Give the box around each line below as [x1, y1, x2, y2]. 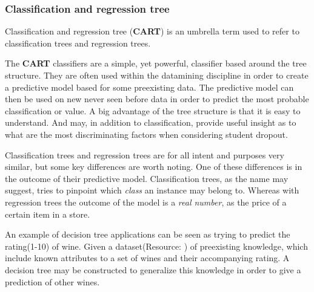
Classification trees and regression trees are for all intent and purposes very [5, 148, 284, 161]
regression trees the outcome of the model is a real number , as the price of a [5, 195, 287, 208]
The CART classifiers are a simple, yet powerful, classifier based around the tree [5, 57, 307, 70]
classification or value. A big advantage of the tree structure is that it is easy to [5, 104, 301, 117]
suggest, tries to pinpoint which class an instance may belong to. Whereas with [5, 184, 299, 196]
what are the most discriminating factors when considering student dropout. [5, 128, 288, 140]
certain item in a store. [5, 207, 90, 220]
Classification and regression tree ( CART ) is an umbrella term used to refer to [5, 25, 299, 37]
